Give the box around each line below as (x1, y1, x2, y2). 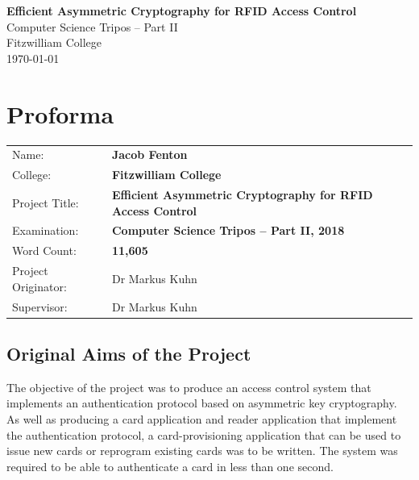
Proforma (6, 97, 114, 130)
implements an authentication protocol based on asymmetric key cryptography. (6, 394, 397, 411)
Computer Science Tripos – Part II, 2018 (111, 222, 345, 239)
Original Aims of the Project (6, 340, 251, 365)
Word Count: (12, 242, 77, 259)
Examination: (12, 222, 79, 239)
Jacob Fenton (111, 146, 188, 163)
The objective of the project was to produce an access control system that (6, 378, 371, 395)
